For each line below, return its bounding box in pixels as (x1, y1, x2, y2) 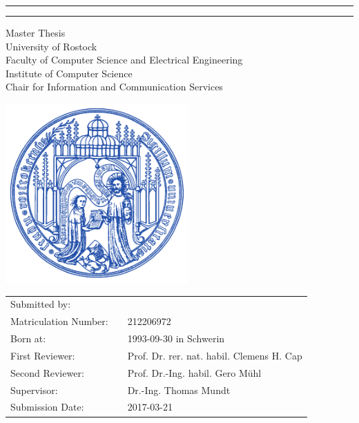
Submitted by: (10, 297, 71, 311)
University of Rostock (6, 39, 97, 53)
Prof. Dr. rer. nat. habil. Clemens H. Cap (127, 348, 302, 362)
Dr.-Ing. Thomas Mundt (127, 382, 231, 397)
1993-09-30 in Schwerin (127, 331, 225, 346)
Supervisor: (10, 382, 58, 397)
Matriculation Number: (10, 314, 108, 328)
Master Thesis (6, 26, 66, 39)
